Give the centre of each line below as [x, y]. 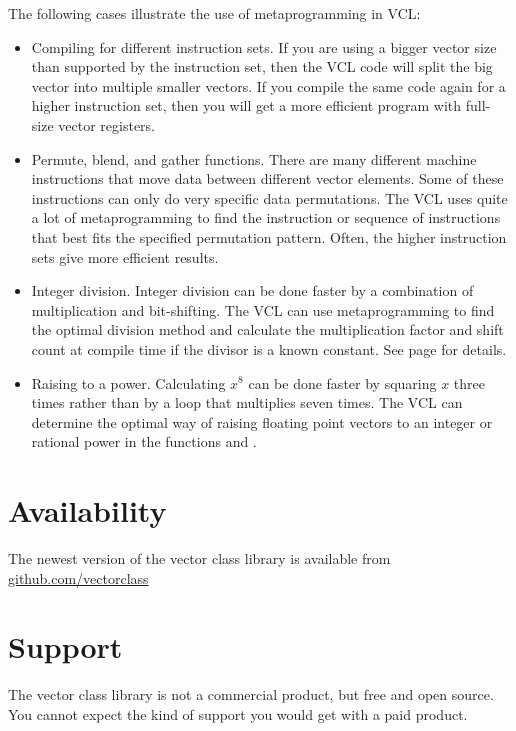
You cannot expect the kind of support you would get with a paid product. [238, 713]
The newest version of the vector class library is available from [199, 558]
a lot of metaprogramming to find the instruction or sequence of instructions [266, 217]
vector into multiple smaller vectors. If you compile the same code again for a [268, 85]
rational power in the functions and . [144, 441]
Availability [87, 510]
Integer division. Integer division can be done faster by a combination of [252, 290]
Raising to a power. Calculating [128, 382]
